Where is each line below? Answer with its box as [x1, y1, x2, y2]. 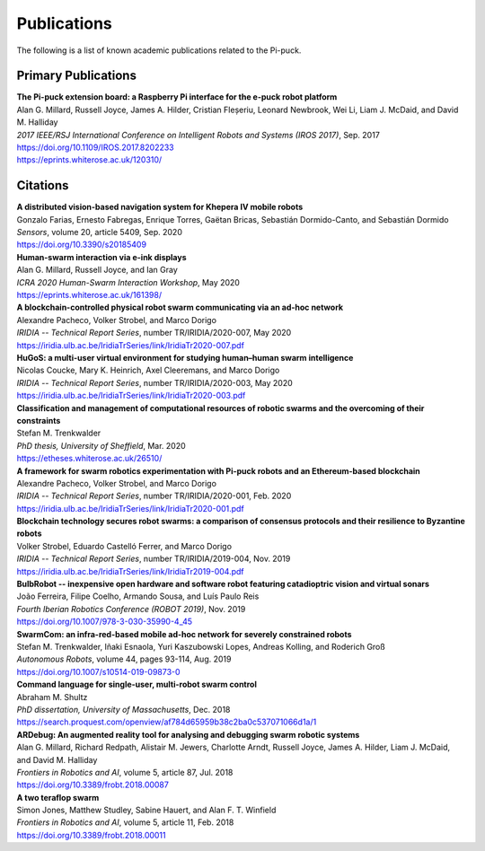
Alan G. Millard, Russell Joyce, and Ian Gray [16, 265, 179, 276]
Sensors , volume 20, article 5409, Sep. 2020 [16, 227, 183, 238]
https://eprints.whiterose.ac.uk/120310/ [16, 154, 163, 165]
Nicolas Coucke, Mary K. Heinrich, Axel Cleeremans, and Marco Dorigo [16, 364, 280, 376]
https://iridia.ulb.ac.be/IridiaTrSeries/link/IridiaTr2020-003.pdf [16, 390, 246, 401]
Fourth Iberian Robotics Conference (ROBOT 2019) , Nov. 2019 [16, 603, 246, 614]
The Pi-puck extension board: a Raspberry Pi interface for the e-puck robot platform [16, 92, 338, 102]
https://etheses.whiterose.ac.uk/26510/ [16, 453, 163, 464]
